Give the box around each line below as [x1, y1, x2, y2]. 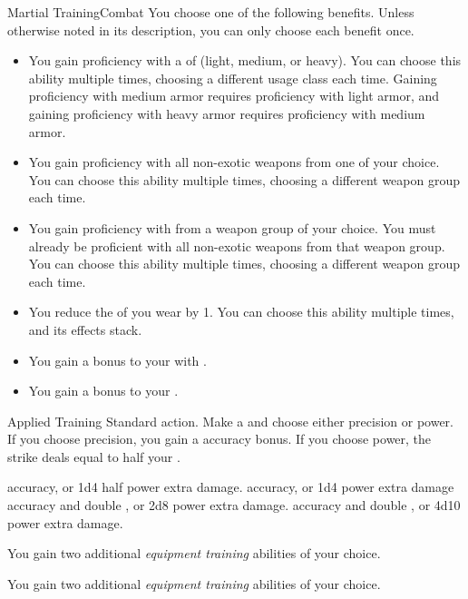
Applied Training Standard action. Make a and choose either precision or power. [7, 411, 453, 430]
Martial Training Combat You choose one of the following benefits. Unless [7, 3, 414, 21]
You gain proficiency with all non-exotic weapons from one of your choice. [28, 152, 440, 172]
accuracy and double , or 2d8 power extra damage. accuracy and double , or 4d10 [7, 496, 461, 515]
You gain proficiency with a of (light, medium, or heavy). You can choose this [28, 51, 462, 70]
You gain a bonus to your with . [28, 350, 207, 369]
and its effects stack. [28, 319, 142, 339]
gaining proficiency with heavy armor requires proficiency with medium [28, 103, 425, 123]
